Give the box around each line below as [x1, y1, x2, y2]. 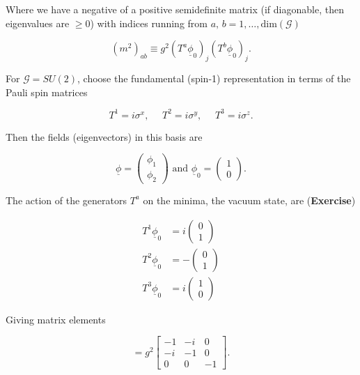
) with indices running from [90, 15, 208, 30]
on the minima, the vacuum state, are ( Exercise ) [143, 192, 356, 207]
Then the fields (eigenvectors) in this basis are [6, 129, 203, 144]
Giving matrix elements [6, 312, 106, 326]
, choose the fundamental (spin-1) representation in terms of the [77, 70, 351, 85]
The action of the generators [6, 192, 127, 207]
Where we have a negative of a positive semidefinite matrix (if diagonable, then [6, 2, 344, 16]
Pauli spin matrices [6, 84, 88, 99]
